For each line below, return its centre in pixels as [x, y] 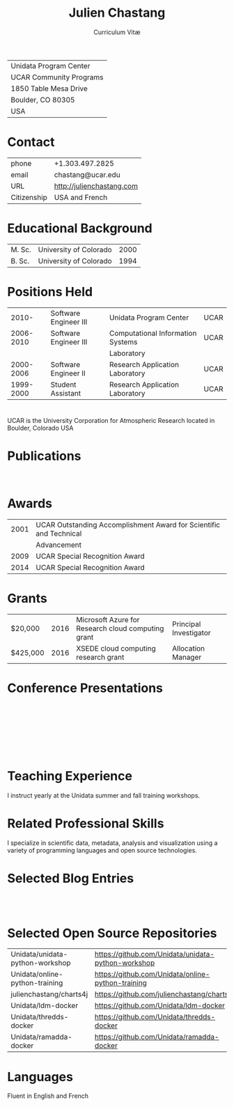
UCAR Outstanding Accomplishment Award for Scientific [128, 525]
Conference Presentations [85, 688]
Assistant [66, 393]
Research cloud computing [120, 628]
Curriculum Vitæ [117, 32]
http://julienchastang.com [96, 186]
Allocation [188, 648]
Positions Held [50, 292]
